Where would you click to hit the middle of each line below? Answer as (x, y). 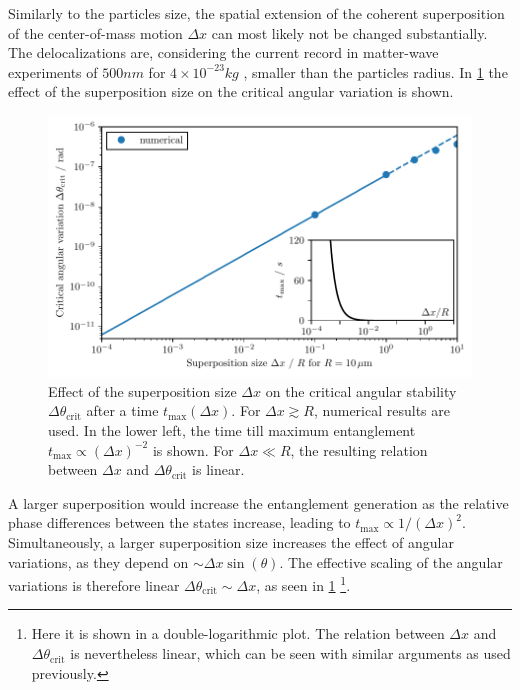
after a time (122, 410)
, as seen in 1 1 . (303, 583)
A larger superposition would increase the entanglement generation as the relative (258, 502)
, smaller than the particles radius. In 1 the (375, 71)
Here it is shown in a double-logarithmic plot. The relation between (238, 633)
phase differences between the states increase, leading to (179, 522)
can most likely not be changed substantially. (349, 32)
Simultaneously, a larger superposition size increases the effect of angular (231, 542)
